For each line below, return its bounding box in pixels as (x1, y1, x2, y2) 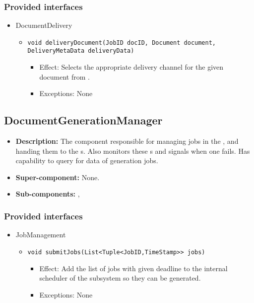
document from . (39, 71, 90, 82)
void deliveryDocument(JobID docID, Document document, (27, 39, 216, 46)
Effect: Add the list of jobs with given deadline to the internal (39, 263, 228, 273)
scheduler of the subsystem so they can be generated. (39, 273, 201, 283)
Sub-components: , (15, 189, 80, 199)
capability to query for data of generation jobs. (15, 155, 158, 166)
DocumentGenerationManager (4, 112, 163, 128)
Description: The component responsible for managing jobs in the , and (15, 136, 239, 146)
